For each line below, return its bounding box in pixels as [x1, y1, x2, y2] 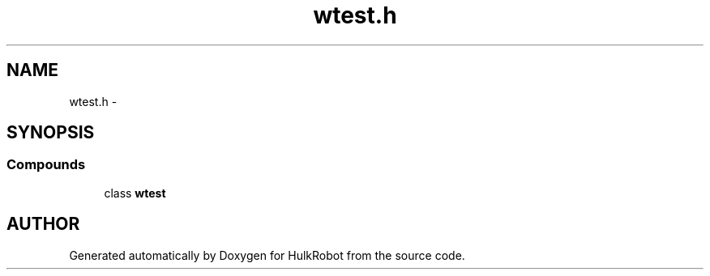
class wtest [104, 185, 166, 200]
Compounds [6, 156, 86, 173]
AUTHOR [6, 214, 80, 235]
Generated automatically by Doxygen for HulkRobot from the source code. [69, 248, 465, 262]
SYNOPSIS [6, 122, 95, 143]
